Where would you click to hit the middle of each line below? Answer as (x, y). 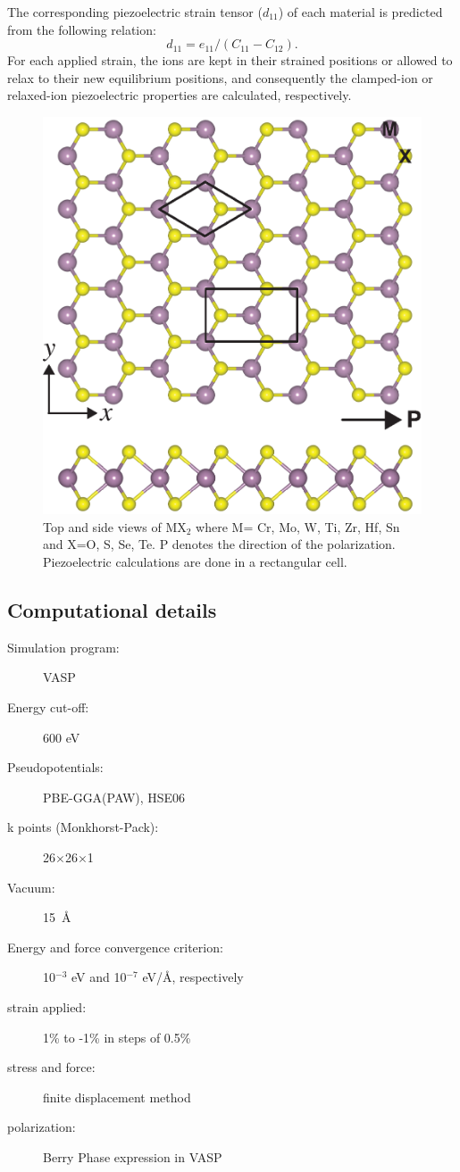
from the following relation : (82, 29)
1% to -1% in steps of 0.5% (117, 1037)
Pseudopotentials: (55, 767)
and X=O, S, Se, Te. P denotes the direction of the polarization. (219, 544)
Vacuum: (31, 887)
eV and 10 (99, 977)
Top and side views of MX (115, 526)
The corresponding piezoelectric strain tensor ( (135, 12)
